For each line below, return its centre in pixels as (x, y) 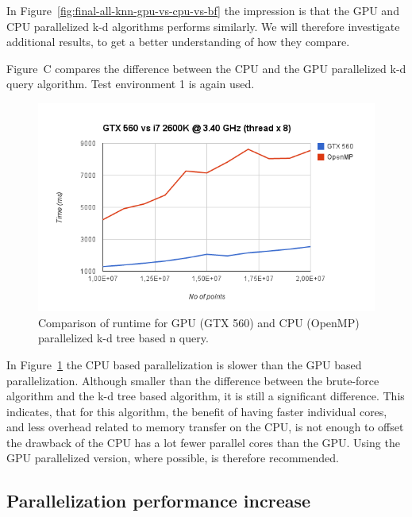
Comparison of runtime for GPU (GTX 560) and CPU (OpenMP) (199, 322)
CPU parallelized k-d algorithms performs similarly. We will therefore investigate (203, 26)
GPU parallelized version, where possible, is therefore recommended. (173, 458)
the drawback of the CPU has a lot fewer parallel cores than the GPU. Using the (203, 442)
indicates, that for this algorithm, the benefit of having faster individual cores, (197, 411)
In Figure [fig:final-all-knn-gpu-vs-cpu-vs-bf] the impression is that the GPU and (203, 10)
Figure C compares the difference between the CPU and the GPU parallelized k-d (206, 68)
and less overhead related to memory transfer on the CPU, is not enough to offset (205, 427)
